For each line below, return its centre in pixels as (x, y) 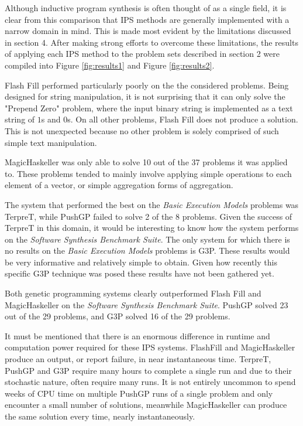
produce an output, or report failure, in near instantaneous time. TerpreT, (138, 359)
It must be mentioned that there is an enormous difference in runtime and (137, 335)
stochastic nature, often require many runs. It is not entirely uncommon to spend (150, 382)
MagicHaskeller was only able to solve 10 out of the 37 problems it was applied (146, 162)
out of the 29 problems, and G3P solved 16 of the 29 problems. (118, 316)
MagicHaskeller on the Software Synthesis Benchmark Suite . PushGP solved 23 (147, 304)
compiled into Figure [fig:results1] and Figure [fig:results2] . (110, 65)
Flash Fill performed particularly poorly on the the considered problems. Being (147, 85)
